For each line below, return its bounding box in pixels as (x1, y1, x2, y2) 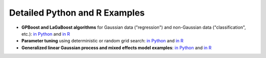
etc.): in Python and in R (21, 31, 70, 37)
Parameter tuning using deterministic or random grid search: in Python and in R (21, 38, 184, 44)
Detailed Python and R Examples (9, 7, 145, 18)
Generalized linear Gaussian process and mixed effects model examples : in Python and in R (21, 44, 212, 51)
